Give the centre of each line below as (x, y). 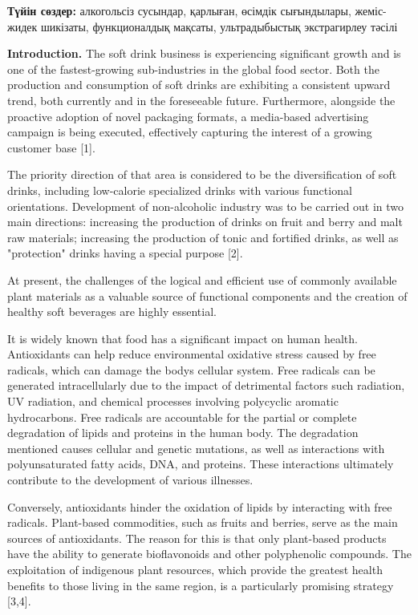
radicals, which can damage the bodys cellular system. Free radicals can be (191, 369)
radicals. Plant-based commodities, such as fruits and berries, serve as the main (203, 522)
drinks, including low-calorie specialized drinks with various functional (180, 190)
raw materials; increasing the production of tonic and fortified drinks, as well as (203, 237)
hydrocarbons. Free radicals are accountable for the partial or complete (182, 417)
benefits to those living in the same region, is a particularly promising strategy (201, 585)
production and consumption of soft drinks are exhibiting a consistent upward (199, 85)
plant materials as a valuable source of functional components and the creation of (207, 295)
